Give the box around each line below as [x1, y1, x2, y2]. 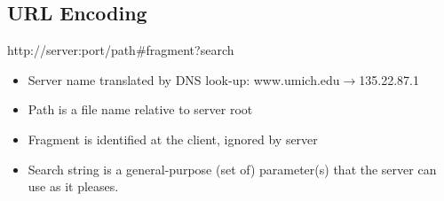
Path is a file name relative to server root [28, 100, 253, 119]
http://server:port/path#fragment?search [7, 41, 234, 59]
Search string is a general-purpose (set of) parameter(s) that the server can [28, 159, 437, 178]
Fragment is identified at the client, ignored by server [28, 129, 318, 148]
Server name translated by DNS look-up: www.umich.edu [28, 70, 340, 89]
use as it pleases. [28, 177, 119, 196]
